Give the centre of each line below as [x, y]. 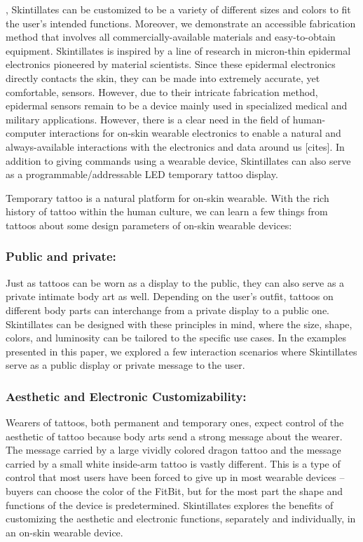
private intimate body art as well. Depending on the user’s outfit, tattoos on [170, 296]
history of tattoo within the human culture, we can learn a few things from [167, 211]
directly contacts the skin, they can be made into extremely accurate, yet [163, 77]
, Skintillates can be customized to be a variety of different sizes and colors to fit [178, 9]
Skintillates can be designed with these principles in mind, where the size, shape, [179, 324]
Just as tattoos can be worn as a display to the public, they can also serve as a [175, 282]
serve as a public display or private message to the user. [125, 365]
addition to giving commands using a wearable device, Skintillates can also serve [178, 160]
